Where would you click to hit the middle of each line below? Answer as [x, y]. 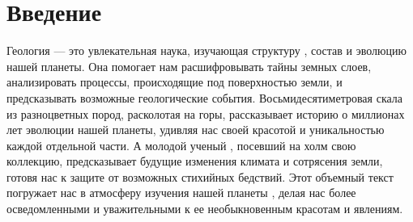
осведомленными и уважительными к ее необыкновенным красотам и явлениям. [205, 209]
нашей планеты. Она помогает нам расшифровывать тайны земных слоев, [189, 66]
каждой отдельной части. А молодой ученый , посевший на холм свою [181, 145]
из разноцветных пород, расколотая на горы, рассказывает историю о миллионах [206, 113]
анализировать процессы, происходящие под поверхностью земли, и [175, 82]
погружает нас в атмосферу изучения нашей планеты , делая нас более [181, 193]
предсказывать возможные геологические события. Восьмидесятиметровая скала [205, 97]
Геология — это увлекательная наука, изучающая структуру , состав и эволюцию [206, 50]
